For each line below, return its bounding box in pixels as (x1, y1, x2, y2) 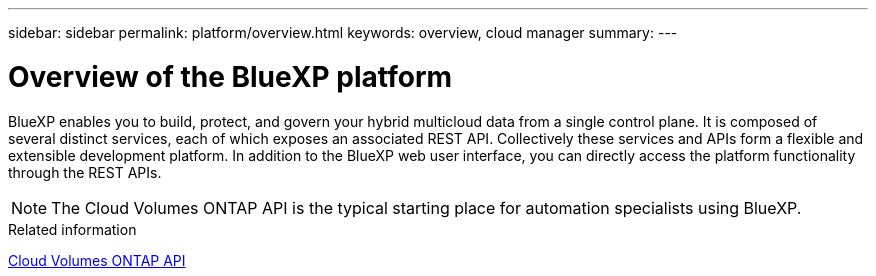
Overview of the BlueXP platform (8, 59, 453, 94)
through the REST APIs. (8, 163, 162, 181)
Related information (8, 220, 137, 238)
